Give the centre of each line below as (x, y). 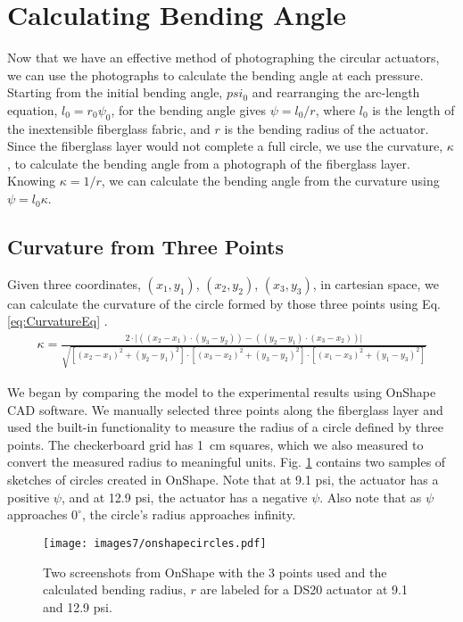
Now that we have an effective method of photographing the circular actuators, (223, 58)
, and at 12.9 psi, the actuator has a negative (184, 497)
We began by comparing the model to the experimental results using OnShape (222, 392)
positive (29, 497)
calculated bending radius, (115, 589)
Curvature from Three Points (146, 247)
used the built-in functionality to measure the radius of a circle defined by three (225, 427)
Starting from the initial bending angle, (115, 92)
